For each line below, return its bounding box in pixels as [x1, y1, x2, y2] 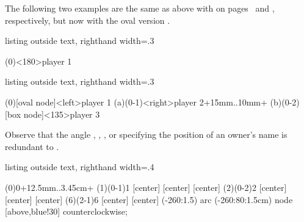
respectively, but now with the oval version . [5, 13, 170, 26]
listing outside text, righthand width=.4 [5, 160, 154, 173]
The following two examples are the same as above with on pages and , [5, 2, 275, 14]
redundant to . [5, 140, 59, 152]
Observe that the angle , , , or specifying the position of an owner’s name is [5, 128, 288, 141]
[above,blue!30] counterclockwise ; [5, 205, 128, 218]
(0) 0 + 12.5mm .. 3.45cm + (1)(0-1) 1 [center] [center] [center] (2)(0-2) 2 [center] [5, 181, 287, 193]
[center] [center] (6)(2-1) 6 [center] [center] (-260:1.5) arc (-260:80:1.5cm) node [5, 193, 293, 206]
